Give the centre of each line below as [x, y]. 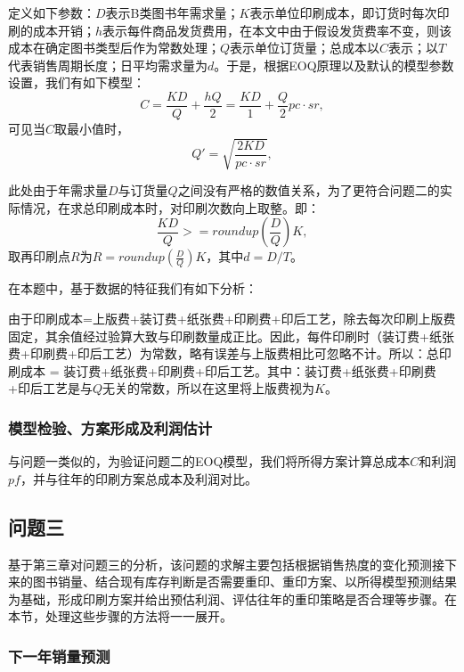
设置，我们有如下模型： [77, 82]
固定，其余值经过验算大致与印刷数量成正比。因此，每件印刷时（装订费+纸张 [231, 336]
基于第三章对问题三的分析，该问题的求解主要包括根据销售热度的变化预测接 [226, 564]
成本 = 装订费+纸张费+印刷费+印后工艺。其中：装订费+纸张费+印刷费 [228, 370]
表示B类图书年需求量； [172, 12]
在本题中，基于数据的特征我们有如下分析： [133, 288]
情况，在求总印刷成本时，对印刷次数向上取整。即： [170, 207]
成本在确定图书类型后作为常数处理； [114, 48]
